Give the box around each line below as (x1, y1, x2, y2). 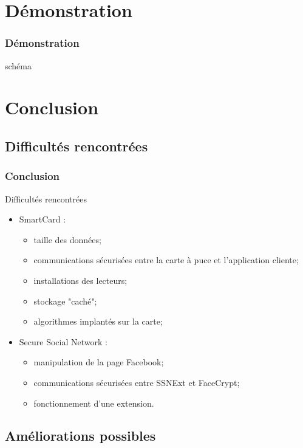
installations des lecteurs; (33, 274, 128, 286)
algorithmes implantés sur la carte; (33, 315, 163, 328)
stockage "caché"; (33, 294, 97, 307)
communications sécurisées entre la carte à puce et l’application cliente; (33, 253, 299, 266)
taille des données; (33, 233, 101, 246)
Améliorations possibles (5, 426, 156, 445)
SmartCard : (19, 213, 66, 226)
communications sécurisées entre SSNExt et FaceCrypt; (33, 376, 240, 388)
